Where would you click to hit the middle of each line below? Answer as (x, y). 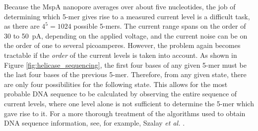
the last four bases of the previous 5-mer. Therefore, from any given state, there (125, 74)
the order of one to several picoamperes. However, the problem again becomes (122, 45)
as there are (22, 26)
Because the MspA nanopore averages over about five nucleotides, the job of (120, 6)
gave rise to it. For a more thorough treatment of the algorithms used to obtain (125, 113)
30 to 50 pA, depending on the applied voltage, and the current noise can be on (126, 35)
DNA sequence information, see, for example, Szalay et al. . (95, 123)
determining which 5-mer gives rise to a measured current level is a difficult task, (127, 16)
